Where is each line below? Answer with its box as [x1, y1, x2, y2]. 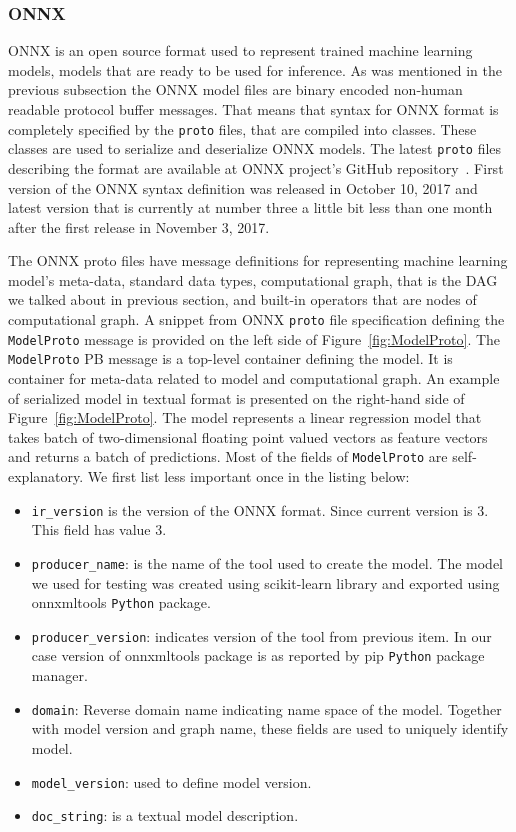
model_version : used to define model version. [31, 771, 312, 792]
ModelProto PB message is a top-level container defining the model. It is [8, 348, 453, 369]
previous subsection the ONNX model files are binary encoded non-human [8, 79, 463, 100]
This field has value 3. [31, 519, 167, 540]
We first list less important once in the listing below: [87, 466, 410, 487]
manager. [31, 665, 88, 686]
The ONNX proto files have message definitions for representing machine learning [8, 250, 508, 271]
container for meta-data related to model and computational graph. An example [8, 368, 500, 389]
